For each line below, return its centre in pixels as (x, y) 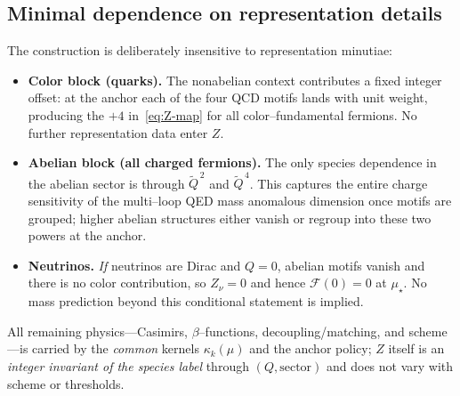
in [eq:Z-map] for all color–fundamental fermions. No (273, 114)
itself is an (416, 348)
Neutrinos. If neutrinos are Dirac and (134, 265)
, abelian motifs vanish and (351, 265)
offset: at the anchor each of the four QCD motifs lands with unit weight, (228, 97)
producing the (66, 114)
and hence (278, 283)
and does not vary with (390, 366)
